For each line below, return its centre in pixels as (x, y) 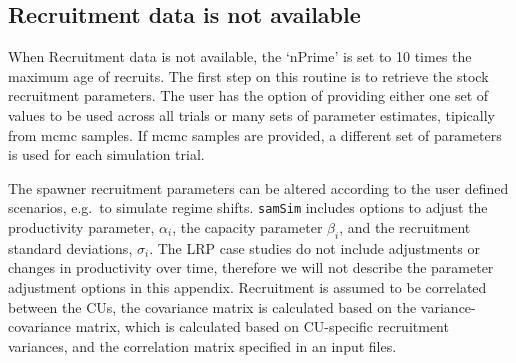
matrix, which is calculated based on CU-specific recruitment (262, 326)
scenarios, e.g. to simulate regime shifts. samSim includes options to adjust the (248, 207)
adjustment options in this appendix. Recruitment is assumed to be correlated (247, 287)
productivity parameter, (81, 227)
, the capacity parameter (247, 227)
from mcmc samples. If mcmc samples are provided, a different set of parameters (255, 134)
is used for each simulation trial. (106, 154)
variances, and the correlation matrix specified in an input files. (202, 345)
